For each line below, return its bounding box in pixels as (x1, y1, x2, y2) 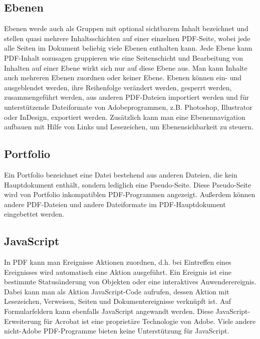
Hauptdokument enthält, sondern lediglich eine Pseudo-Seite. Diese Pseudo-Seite (4, 179, 251, 190)
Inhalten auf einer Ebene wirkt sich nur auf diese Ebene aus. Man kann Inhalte (4, 62, 247, 73)
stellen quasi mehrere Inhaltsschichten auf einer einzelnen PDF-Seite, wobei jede (4, 33, 250, 43)
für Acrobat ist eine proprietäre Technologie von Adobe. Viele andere (44, 315, 256, 326)
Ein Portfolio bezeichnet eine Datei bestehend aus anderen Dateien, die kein (4, 169, 237, 180)
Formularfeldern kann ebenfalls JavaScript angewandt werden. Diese (4, 306, 213, 316)
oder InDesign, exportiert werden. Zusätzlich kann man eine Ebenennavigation (4, 111, 245, 122)
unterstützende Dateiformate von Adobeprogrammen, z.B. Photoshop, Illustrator (4, 101, 252, 112)
